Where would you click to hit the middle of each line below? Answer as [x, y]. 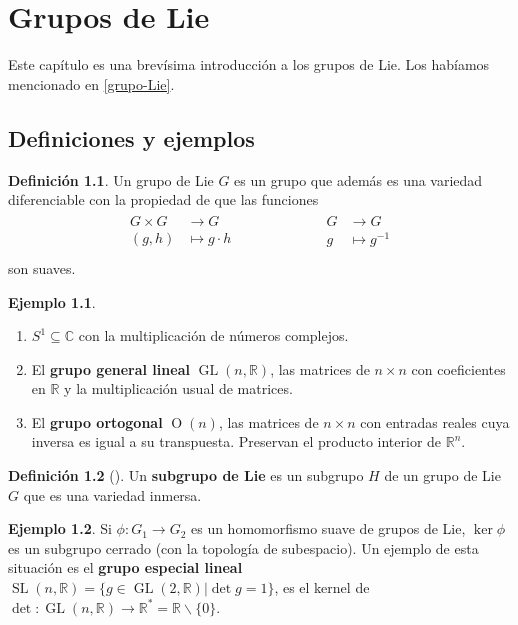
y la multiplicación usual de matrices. [178, 388]
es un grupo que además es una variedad [358, 179]
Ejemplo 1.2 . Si [60, 528]
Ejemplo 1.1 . [52, 301]
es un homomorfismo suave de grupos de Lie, [328, 528]
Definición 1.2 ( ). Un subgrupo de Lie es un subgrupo [186, 475]
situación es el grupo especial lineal [125, 567]
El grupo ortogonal [97, 421]
